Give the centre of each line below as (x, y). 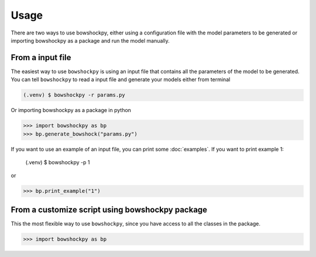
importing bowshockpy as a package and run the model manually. (90, 40)
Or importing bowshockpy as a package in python (71, 110)
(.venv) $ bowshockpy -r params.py (74, 95)
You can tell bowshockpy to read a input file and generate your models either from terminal (121, 79)
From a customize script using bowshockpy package (109, 209)
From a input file (41, 58)
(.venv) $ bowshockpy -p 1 (58, 162)
